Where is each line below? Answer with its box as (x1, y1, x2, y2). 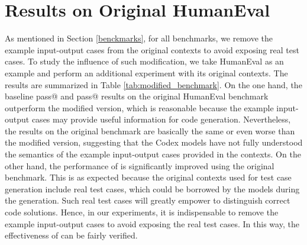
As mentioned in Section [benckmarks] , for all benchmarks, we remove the (5, 32, 273, 44)
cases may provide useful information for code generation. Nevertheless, (31, 113, 291, 125)
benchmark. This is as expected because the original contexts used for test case (5, 171, 292, 183)
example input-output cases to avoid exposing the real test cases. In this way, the (5, 217, 299, 230)
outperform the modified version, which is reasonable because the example (5, 101, 274, 114)
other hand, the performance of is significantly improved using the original (5, 159, 274, 172)
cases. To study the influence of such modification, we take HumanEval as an (5, 55, 284, 67)
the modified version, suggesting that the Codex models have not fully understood (5, 136, 303, 149)
